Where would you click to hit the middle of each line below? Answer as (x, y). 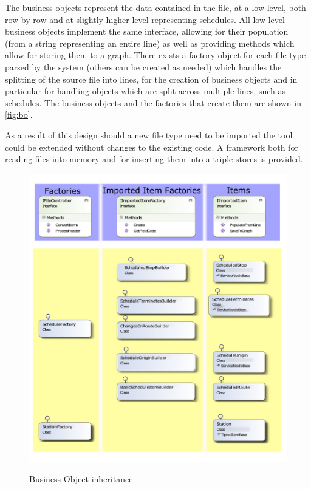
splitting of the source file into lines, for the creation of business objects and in (151, 79)
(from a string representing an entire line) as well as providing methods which (150, 43)
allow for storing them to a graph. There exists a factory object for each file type (155, 55)
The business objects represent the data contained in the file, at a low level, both (155, 7)
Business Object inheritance (81, 479)
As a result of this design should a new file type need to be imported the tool (149, 135)
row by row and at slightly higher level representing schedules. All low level (145, 19)
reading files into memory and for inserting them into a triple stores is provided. (154, 159)
